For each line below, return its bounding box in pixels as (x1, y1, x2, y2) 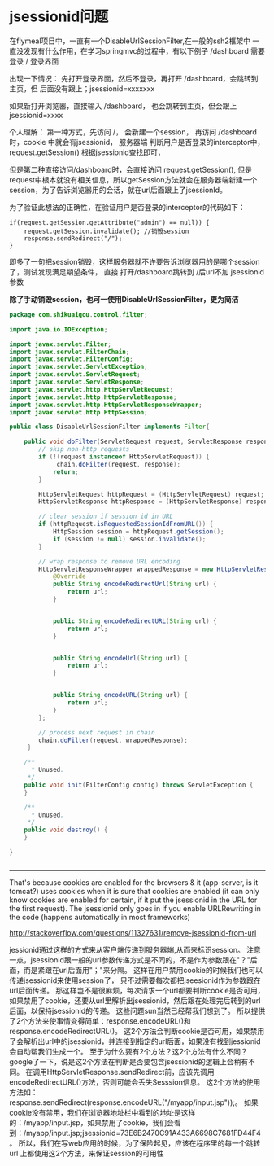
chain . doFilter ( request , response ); (56, 460, 181, 468)
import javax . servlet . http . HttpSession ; (9, 408, 149, 416)
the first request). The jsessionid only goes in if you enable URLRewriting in (9, 903, 261, 913)
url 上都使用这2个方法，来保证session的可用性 (9, 1148, 165, 1158)
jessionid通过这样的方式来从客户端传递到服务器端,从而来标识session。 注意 (9, 945, 261, 954)
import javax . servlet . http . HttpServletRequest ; (9, 385, 174, 393)
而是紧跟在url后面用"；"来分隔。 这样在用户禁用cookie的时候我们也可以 (23, 965, 263, 975)
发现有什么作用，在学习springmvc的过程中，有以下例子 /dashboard (23, 46, 249, 55)
